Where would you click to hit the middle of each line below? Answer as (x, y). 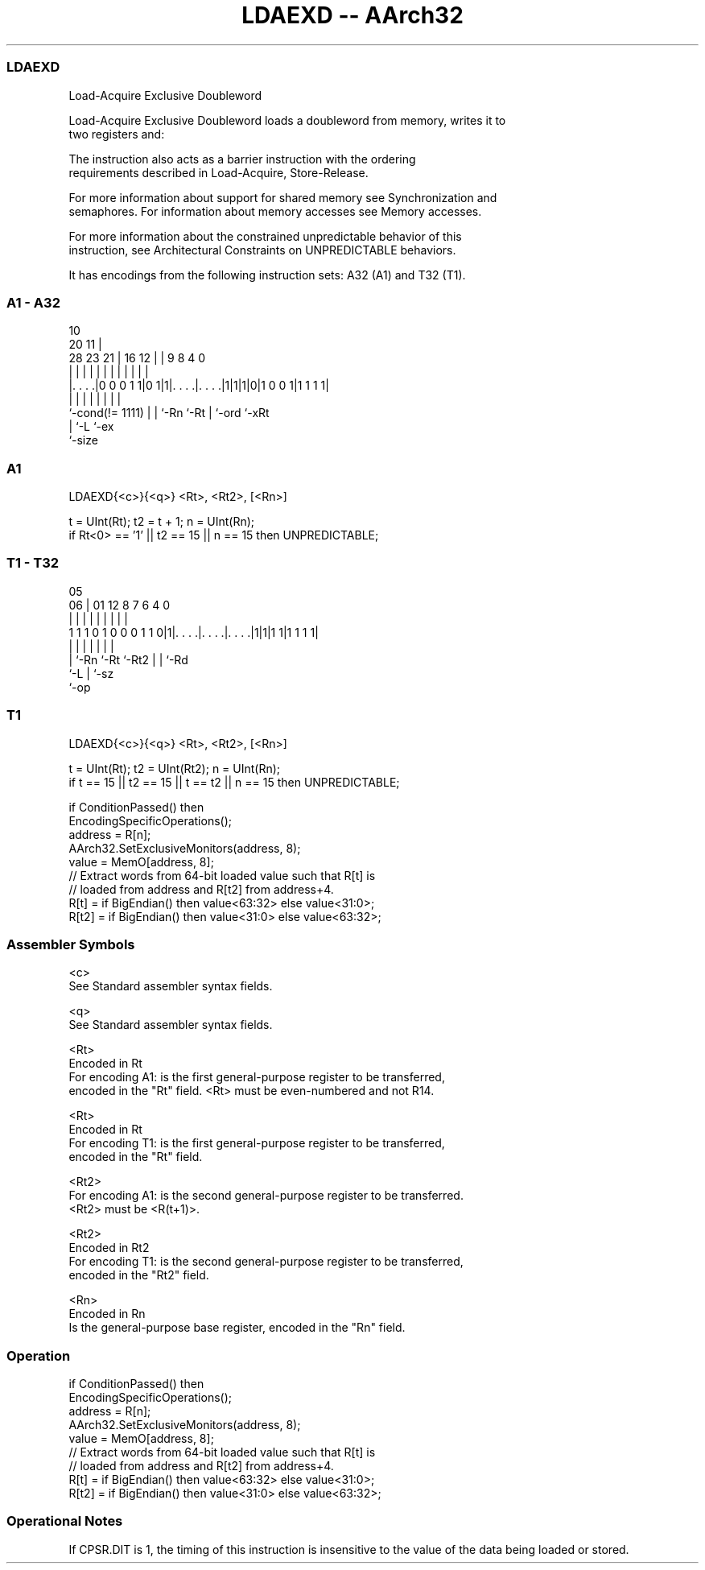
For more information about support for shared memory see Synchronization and (283, 197)
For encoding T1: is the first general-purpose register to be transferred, (257, 1143)
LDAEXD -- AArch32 (352, 15)
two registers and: (117, 134)
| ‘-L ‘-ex (91, 427)
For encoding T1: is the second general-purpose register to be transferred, (266, 1262)
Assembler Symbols (71, 944)
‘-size (83, 440)
